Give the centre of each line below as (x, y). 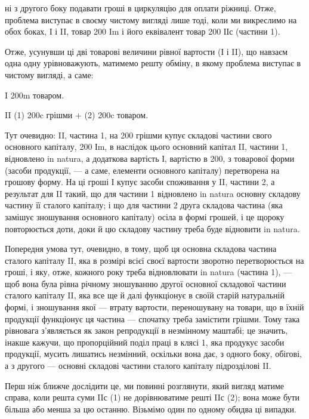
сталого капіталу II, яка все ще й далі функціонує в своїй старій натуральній (145, 295)
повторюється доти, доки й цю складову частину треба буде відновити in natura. (152, 228)
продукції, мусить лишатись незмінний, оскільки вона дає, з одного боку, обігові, (153, 354)
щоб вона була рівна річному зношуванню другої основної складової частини (146, 283)
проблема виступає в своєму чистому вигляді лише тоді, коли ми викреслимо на (151, 19)
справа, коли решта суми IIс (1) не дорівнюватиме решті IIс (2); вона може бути (152, 397)
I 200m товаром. (35, 95)
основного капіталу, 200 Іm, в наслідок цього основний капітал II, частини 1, (146, 147)
